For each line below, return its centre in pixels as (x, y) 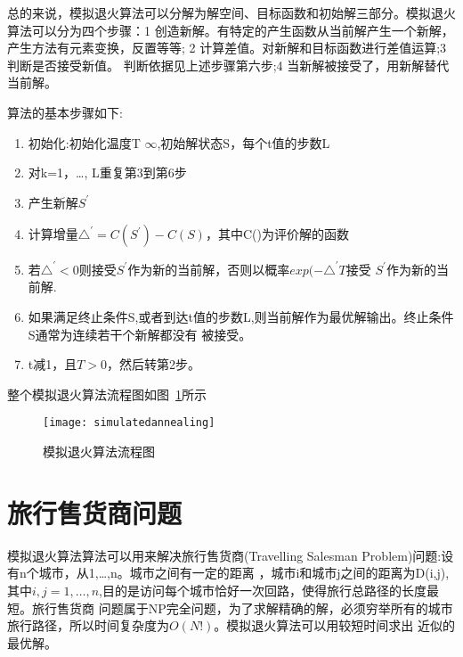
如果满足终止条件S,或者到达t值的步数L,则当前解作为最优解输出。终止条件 (241, 317)
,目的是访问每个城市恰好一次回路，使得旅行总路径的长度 (263, 590)
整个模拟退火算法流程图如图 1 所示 (107, 394)
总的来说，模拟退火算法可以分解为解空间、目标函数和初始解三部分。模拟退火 (231, 12)
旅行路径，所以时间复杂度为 (88, 625)
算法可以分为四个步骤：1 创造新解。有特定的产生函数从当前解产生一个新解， (231, 30)
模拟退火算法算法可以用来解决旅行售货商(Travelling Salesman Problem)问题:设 (231, 555)
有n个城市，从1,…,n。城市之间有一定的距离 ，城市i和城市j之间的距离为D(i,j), (228, 573)
